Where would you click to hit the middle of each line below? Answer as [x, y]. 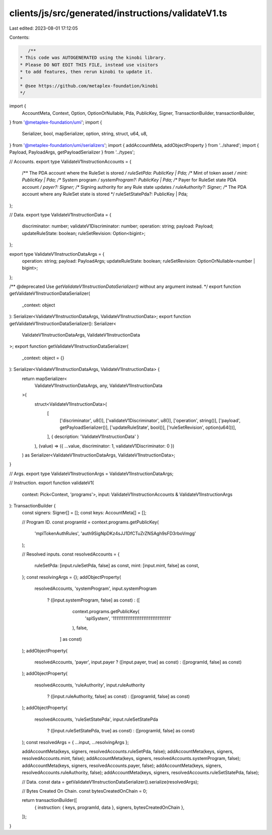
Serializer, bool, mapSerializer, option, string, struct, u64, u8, [85, 134]
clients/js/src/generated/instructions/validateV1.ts [118, 13]
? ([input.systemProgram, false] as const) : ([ [93, 600]
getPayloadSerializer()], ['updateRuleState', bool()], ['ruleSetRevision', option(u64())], [148, 427]
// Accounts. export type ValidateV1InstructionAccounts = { [71, 162]
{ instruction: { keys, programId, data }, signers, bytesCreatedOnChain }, [110, 807]
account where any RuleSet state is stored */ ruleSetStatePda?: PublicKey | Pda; [105, 194]
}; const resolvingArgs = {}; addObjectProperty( [72, 577]
